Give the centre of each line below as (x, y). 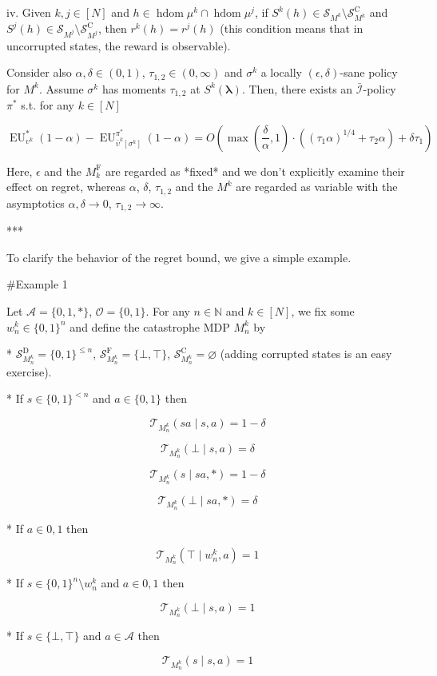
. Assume (61, 88)
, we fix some (323, 310)
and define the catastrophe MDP (150, 326)
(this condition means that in (292, 28)
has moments (134, 88)
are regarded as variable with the (317, 187)
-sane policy (369, 72)
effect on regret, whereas (66, 187)
